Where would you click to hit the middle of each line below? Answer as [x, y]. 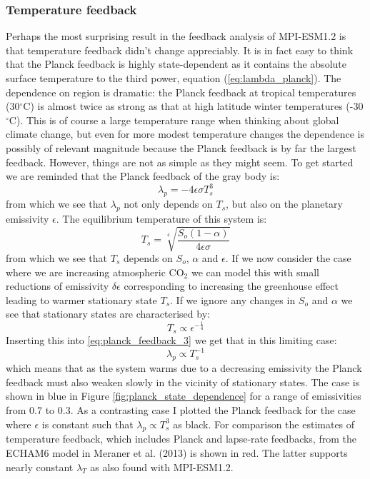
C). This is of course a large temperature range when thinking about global [174, 120]
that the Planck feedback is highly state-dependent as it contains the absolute [176, 64]
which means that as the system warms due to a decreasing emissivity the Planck [184, 368]
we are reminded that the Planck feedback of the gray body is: [143, 176]
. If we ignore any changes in [233, 299]
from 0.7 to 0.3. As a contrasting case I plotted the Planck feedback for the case [181, 410]
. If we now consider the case [288, 257]
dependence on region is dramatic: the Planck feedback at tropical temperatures [181, 92]
